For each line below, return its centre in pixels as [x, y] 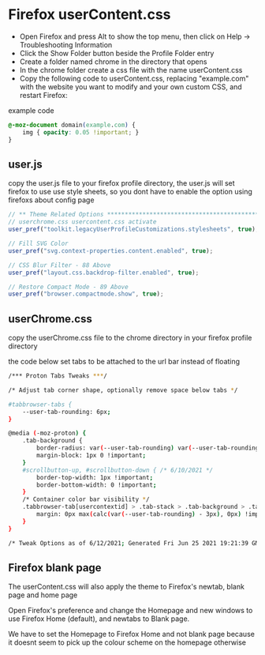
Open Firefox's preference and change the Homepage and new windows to [131, 611]
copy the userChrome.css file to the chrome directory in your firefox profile [130, 338]
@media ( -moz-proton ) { [47, 433]
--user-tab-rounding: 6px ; [67, 412]
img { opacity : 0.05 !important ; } [81, 132]
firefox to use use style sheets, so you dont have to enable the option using [130, 192]
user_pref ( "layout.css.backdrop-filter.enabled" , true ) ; [104, 273]
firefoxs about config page [51, 200]
